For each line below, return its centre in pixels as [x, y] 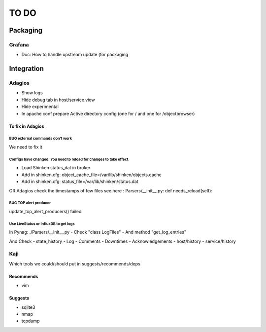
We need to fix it [26, 147]
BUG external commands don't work [41, 139]
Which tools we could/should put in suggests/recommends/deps [75, 263]
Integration [27, 69]
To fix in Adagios [27, 126]
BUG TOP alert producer [30, 203]
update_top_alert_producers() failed [45, 211]
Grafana [19, 44]
